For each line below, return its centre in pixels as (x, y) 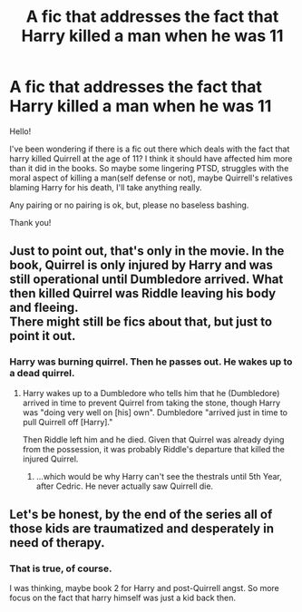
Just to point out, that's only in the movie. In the (147, 251)
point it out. (43, 336)
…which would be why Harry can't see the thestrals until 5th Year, (159, 476)
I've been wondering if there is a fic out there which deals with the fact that (150, 149)
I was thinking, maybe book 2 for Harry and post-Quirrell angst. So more (144, 588)
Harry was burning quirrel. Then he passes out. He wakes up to (151, 362)
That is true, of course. (61, 568)
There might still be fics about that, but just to (141, 322)
